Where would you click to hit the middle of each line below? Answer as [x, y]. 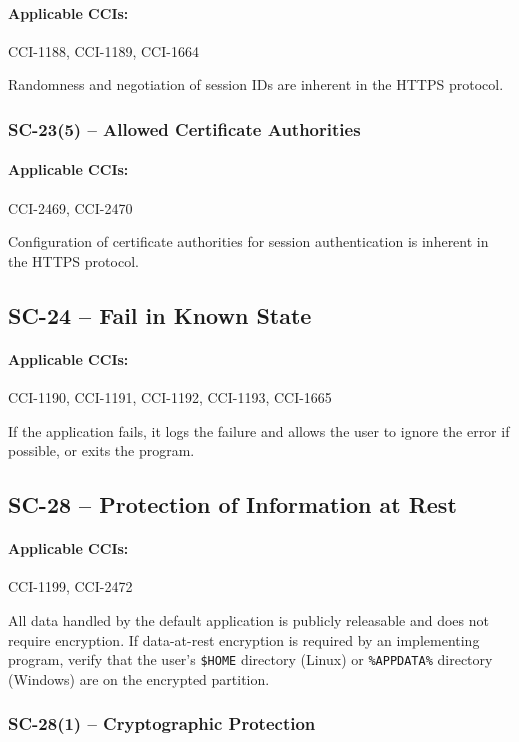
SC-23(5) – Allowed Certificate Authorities [184, 128]
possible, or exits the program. [101, 450]
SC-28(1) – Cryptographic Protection [162, 723]
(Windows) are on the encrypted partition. [139, 678]
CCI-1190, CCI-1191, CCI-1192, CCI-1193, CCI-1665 [170, 396]
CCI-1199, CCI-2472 [70, 586]
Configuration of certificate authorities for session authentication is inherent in [248, 241]
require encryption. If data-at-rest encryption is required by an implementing [244, 639]
